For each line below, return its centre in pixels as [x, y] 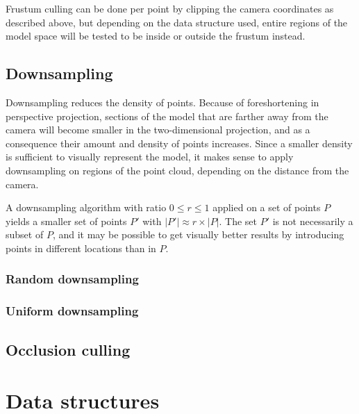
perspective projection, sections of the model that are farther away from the [167, 116]
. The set [238, 221]
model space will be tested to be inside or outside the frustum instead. [156, 36]
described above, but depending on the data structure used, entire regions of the [177, 22]
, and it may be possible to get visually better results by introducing [198, 234]
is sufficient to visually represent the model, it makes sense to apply [150, 157]
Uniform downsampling [72, 311]
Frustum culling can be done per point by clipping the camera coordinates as [170, 8]
